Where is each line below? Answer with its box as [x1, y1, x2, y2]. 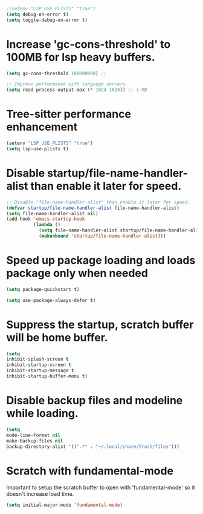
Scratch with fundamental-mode [6, 464, 174, 478]
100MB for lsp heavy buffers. [6, 50, 155, 64]
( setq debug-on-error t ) [6, 11, 69, 18]
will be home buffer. [6, 330, 108, 344]
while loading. [6, 407, 79, 421]
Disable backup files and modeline [6, 394, 183, 407]
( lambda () [33, 222, 61, 228]
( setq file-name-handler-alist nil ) [6, 210, 98, 216]
